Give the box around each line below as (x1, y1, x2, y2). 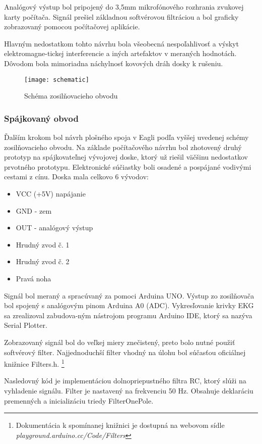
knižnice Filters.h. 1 (4, 357, 64, 369)
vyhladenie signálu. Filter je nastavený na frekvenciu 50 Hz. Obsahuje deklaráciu (4, 385, 253, 396)
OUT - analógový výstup (16, 222, 93, 233)
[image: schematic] (24, 76, 89, 83)
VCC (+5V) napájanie (16, 188, 86, 199)
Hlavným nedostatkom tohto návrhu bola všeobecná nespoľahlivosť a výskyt (4, 38, 239, 48)
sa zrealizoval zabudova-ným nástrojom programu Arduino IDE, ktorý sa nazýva (4, 310, 252, 320)
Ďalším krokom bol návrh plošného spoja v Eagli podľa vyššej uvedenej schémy (4, 132, 249, 142)
